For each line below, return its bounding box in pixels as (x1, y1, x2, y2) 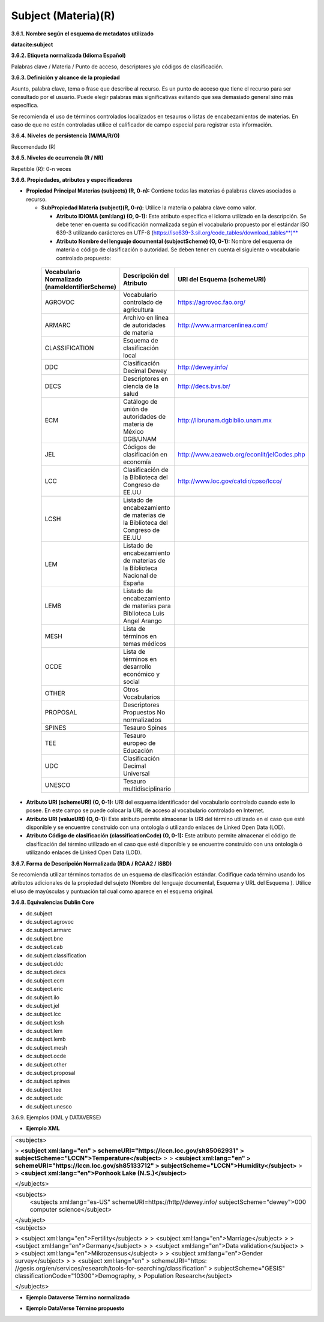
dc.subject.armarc (26, 927, 71, 934)
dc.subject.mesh (26, 1044, 68, 1051)
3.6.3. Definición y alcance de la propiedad (11, 74, 120, 81)
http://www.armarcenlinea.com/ (178, 321, 268, 329)
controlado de (123, 298, 163, 306)
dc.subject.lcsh (26, 1018, 64, 1026)
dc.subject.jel (26, 1002, 59, 1009)
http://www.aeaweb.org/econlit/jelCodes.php (178, 450, 305, 458)
